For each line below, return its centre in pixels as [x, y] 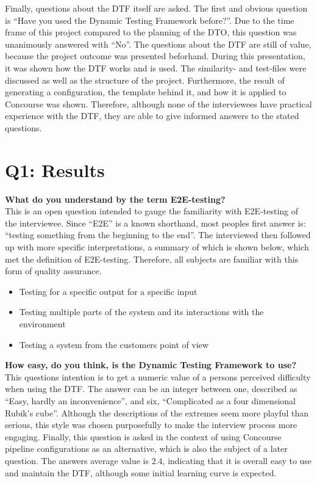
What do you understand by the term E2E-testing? [115, 199]
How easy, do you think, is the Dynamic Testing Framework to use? [151, 365]
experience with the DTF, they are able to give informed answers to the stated [152, 116]
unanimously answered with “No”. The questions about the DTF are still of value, [158, 44]
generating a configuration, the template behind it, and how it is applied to [146, 92]
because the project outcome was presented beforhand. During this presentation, [155, 56]
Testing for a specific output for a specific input [108, 291]
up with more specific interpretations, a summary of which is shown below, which [157, 247]
